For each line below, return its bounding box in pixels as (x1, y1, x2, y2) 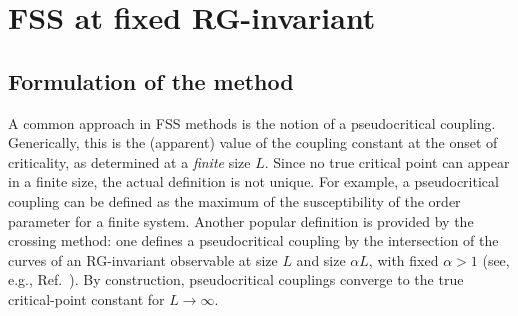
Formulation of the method (8, 65, 294, 96)
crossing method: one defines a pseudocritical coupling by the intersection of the (8, 230, 499, 251)
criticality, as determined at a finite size (8, 151, 251, 172)
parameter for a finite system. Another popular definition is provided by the (8, 210, 474, 231)
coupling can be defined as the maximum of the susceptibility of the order (8, 190, 461, 211)
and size (296, 249, 346, 270)
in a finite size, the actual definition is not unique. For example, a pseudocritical (8, 171, 499, 192)
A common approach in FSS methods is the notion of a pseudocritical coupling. (8, 112, 496, 133)
